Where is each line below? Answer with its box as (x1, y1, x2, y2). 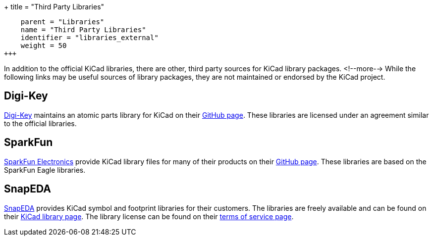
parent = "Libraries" (20, 18, 105, 26)
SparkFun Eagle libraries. (4, 165, 86, 174)
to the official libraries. (4, 119, 77, 128)
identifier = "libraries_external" (20, 34, 159, 42)
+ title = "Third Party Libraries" (4, 2, 105, 11)
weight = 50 (20, 42, 67, 49)
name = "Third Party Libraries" (20, 26, 146, 34)
